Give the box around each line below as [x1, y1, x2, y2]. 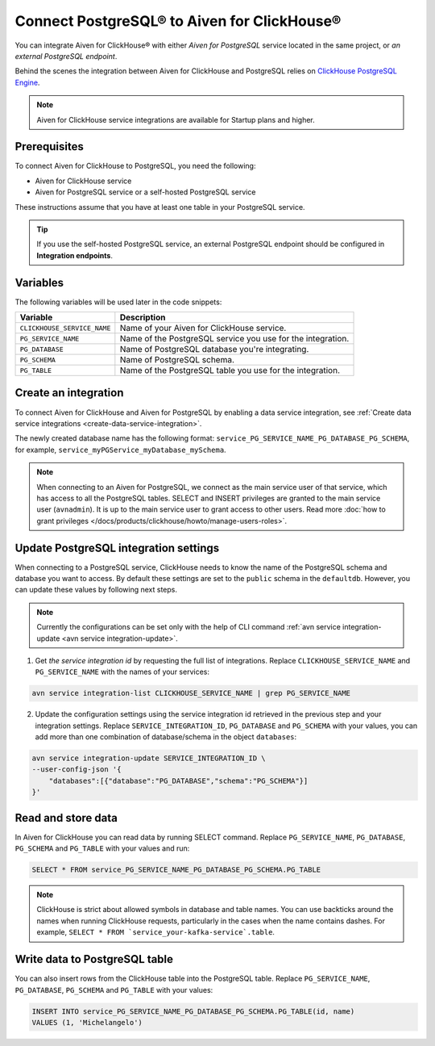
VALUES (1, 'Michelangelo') [31, 1018, 143, 1027]
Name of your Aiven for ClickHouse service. [119, 323, 287, 334]
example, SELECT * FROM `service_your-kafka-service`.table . [36, 927, 275, 937]
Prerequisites [14, 140, 84, 153]
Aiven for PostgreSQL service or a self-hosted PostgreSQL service [35, 187, 256, 197]
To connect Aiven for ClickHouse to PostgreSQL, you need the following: [14, 161, 256, 171]
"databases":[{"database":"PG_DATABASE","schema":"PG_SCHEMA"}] [48, 776, 309, 785]
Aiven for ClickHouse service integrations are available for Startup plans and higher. [36, 115, 316, 124]
